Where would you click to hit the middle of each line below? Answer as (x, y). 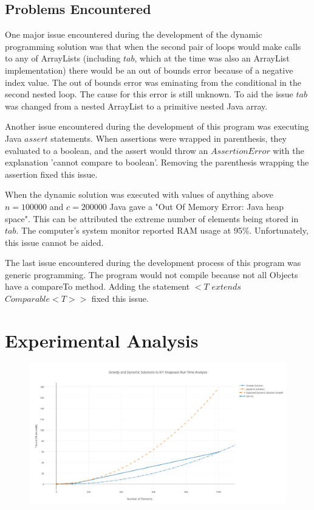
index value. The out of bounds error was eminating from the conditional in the (153, 82)
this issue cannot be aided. (54, 242)
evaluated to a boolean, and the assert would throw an (107, 150)
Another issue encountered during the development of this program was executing (157, 126)
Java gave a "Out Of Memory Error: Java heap (197, 206)
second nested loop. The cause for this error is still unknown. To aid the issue (149, 94)
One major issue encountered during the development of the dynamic (134, 34)
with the (288, 150)
